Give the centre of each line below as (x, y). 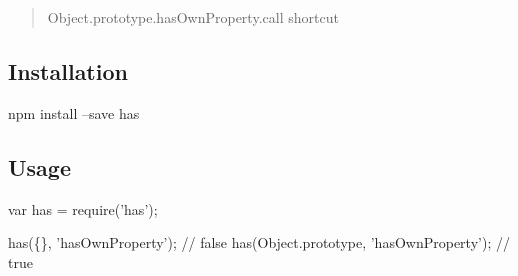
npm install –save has (74, 112)
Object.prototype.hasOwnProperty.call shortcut (193, 17)
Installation (68, 70)
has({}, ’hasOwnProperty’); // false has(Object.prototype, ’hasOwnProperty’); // (259, 242)
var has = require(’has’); (83, 208)
